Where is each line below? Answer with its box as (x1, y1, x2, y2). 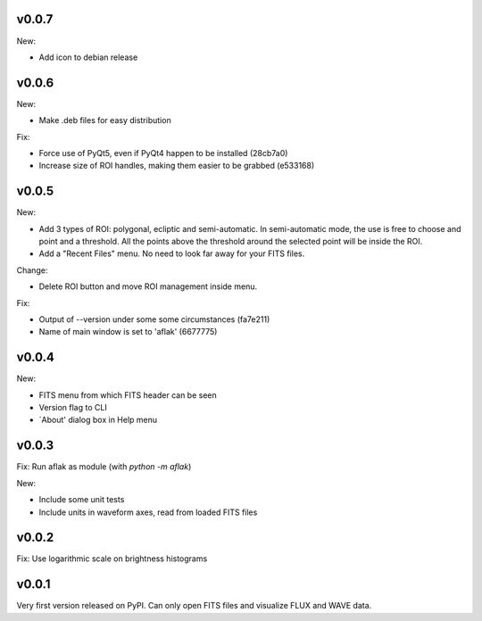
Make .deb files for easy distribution (38, 115, 171, 126)
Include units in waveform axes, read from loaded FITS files (38, 507, 258, 517)
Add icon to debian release (38, 52, 138, 62)
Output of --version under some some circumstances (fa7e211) (38, 314, 270, 325)
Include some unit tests (38, 494, 125, 505)
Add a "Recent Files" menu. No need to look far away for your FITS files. (38, 248, 305, 259)
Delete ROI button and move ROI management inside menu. (38, 281, 258, 292)
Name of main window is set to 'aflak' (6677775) (38, 327, 218, 337)
